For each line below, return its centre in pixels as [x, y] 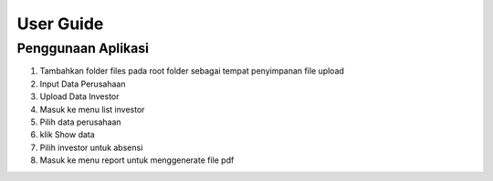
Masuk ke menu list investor [92, 109]
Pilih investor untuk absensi [91, 147]
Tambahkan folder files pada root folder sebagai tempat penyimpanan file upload [192, 71]
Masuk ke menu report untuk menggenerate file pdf [137, 160]
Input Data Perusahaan [83, 84]
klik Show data [67, 135]
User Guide [60, 24]
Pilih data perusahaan [81, 122]
